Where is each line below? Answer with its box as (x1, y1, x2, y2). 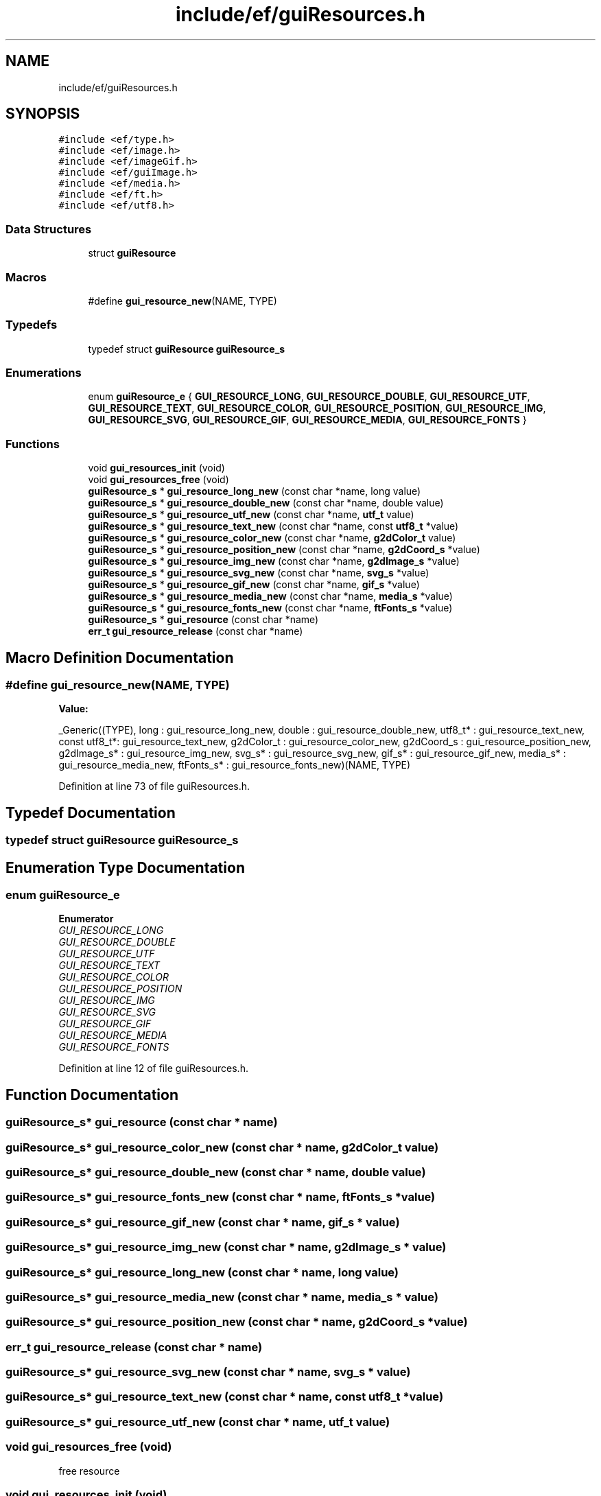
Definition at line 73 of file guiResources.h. (58, 780, 250, 793)
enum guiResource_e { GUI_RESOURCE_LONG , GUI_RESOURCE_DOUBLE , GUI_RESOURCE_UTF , (88, 390, 530, 403)
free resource (58, 1464, 120, 1477)
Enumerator (58, 913, 114, 925)
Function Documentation (5, 1086, 178, 1103)
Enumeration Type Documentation (5, 858, 245, 876)
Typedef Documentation (5, 804, 176, 821)
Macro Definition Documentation (5, 648, 234, 666)
